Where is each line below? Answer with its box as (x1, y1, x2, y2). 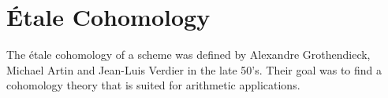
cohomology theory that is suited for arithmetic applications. (6, 77, 300, 93)
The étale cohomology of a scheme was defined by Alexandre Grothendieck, (6, 46, 371, 63)
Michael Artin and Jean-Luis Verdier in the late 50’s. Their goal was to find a (6, 61, 382, 78)
